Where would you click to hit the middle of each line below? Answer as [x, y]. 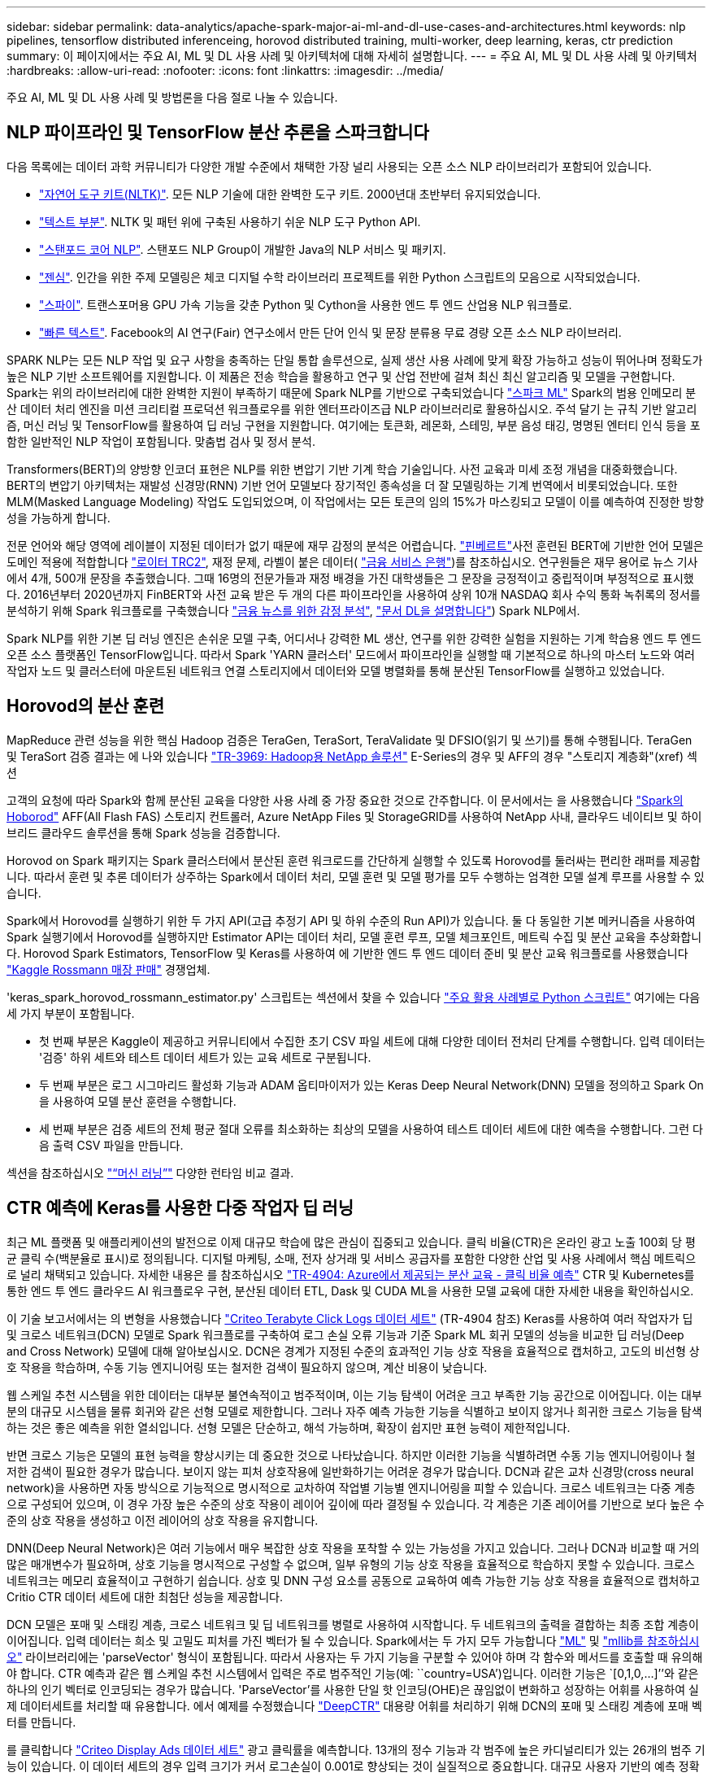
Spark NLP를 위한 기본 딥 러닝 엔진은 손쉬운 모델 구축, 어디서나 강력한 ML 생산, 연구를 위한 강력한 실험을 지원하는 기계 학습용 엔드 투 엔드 [354, 638]
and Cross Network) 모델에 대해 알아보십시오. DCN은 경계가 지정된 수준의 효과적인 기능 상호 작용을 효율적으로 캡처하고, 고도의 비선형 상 [353, 1351]
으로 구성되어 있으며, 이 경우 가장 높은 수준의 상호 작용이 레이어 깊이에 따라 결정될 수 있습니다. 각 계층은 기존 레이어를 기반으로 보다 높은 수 [356, 1504]
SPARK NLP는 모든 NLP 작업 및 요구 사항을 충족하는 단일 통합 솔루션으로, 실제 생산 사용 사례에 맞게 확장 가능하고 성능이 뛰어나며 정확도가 [355, 360]
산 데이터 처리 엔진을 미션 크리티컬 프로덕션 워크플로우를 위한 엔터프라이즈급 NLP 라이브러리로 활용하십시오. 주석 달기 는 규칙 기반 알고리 [352, 408]
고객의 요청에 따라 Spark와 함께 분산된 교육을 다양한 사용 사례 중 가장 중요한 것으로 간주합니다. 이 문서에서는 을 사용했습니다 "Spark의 [345, 800]
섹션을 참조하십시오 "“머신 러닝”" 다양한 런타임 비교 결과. [150, 1172]
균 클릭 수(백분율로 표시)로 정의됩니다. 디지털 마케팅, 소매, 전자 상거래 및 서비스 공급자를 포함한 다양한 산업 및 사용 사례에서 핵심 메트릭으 [352, 1258]
